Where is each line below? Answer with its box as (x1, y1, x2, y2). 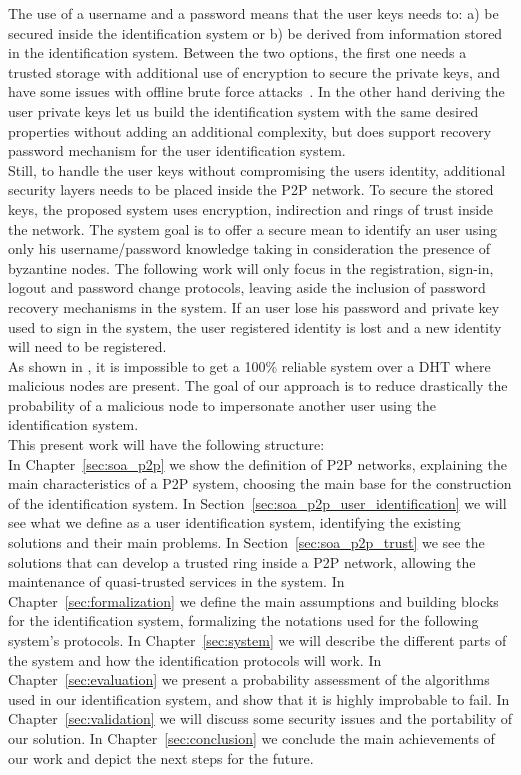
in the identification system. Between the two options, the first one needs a (8, 42, 467, 63)
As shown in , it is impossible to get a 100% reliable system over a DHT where (8, 355, 491, 376)
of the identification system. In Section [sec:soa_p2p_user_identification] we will (8, 492, 507, 513)
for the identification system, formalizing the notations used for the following (8, 610, 479, 631)
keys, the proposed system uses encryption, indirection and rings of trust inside (8, 198, 494, 219)
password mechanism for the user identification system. (8, 140, 346, 161)
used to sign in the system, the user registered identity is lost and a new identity (8, 316, 502, 337)
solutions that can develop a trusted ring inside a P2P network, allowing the (8, 551, 476, 572)
